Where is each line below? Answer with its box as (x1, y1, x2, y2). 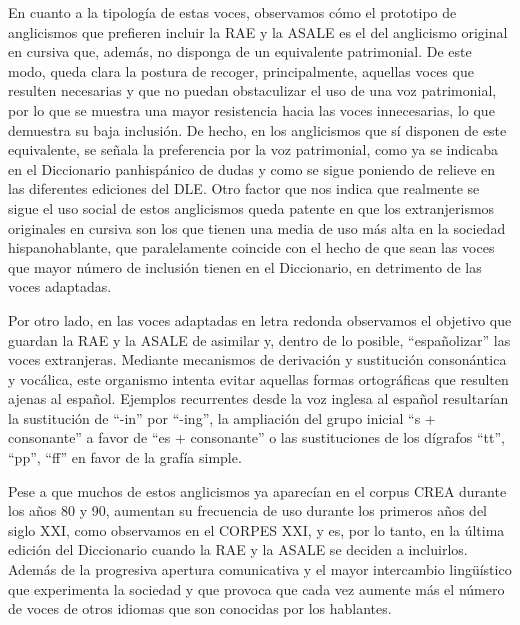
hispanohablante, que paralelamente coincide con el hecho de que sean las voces (8, 237, 495, 258)
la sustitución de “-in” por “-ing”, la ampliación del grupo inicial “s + (8, 407, 436, 428)
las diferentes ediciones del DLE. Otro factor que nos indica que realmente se (8, 178, 480, 199)
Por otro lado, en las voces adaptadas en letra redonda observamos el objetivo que (8, 309, 512, 330)
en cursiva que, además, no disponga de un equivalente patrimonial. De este (8, 41, 472, 62)
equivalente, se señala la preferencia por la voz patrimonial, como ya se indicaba (8, 139, 498, 160)
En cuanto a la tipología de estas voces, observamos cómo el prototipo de (8, 2, 457, 22)
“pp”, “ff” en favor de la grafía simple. (8, 447, 242, 468)
